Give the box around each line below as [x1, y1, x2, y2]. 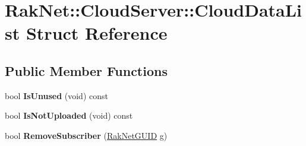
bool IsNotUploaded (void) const [5, 109, 133, 122]
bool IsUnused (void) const [5, 89, 108, 101]
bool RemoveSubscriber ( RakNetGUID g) [5, 129, 168, 141]
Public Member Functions [5, 61, 168, 80]
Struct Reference [26, 21, 168, 45]
